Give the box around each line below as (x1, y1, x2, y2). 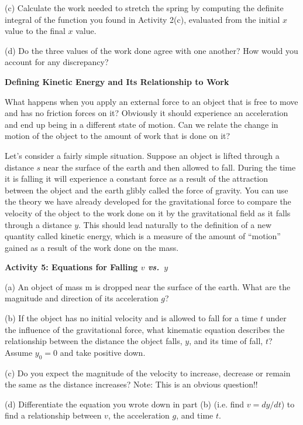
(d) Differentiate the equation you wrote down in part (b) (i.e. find (5, 397, 245, 410)
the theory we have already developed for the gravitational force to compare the (5, 195, 291, 208)
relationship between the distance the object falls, (5, 335, 183, 347)
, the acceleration (108, 409, 170, 421)
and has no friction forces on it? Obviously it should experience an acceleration (5, 107, 288, 119)
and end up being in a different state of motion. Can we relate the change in (5, 118, 278, 130)
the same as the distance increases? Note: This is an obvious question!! (5, 378, 258, 390)
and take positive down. (60, 346, 146, 358)
